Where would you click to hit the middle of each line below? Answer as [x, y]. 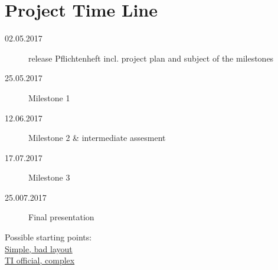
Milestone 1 [49, 97]
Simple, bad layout [39, 248]
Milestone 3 [49, 177]
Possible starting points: [48, 237]
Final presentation [61, 217]
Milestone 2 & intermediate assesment [97, 138]
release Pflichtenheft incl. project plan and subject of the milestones [151, 58]
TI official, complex [40, 260]
